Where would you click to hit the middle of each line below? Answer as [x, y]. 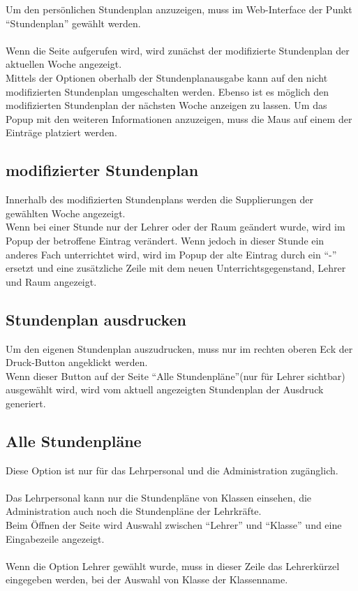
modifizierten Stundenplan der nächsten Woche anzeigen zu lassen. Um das [166, 105]
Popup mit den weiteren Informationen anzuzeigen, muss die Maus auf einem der [179, 118]
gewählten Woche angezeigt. [66, 213]
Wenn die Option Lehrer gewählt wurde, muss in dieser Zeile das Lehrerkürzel [173, 566]
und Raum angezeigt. [51, 281]
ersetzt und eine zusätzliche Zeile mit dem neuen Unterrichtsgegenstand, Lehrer [176, 268]
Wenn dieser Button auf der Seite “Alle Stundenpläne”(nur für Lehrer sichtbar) [176, 375]
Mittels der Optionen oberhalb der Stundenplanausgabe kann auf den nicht [167, 77]
